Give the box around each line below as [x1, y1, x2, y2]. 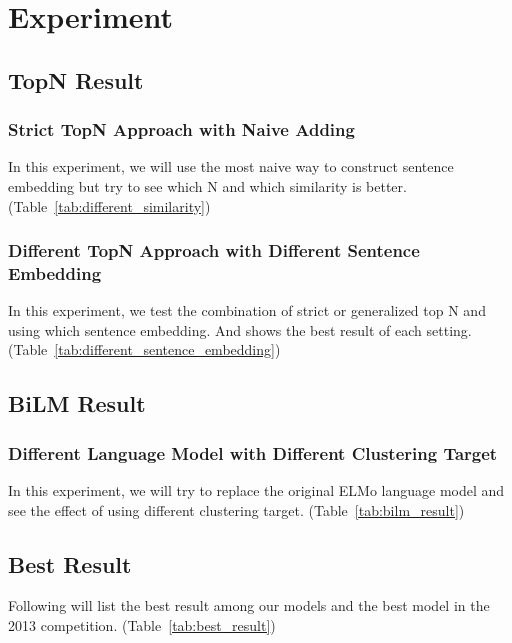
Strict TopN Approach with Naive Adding [8, 117, 355, 142]
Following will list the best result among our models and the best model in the [8, 595, 490, 616]
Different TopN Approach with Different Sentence [8, 238, 420, 263]
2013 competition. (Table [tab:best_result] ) [8, 615, 276, 636]
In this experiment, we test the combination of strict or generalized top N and [8, 300, 486, 321]
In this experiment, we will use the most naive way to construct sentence [8, 156, 454, 177]
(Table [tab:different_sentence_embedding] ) [8, 339, 281, 360]
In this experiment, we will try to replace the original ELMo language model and [8, 480, 505, 501]
